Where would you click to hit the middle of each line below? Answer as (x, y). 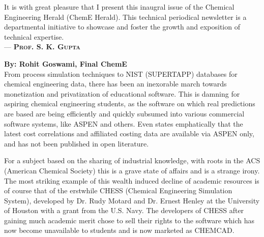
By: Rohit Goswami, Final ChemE (66, 63)
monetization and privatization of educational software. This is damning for (122, 93)
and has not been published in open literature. (77, 143)
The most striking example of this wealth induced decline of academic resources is (132, 180)
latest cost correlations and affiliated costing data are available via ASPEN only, (129, 134)
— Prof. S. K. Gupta (42, 47)
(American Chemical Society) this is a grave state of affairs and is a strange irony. (132, 170)
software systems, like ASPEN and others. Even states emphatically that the (124, 123)
